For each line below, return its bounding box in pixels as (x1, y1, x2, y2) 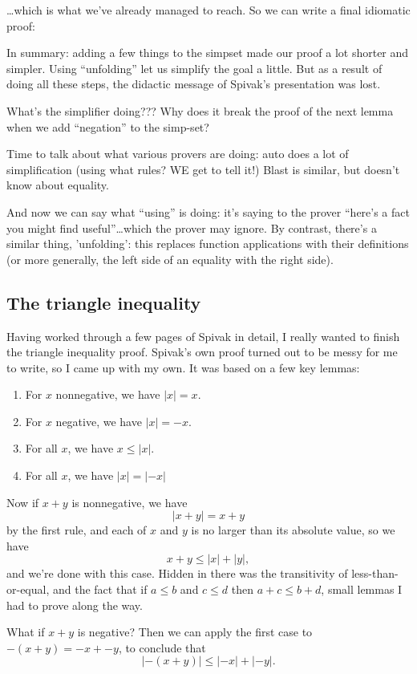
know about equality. (6, 177, 109, 193)
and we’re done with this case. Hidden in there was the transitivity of (6, 565, 348, 582)
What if (6, 623, 45, 640)
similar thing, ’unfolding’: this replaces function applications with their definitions (6, 235, 409, 252)
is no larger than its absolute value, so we (191, 522, 395, 538)
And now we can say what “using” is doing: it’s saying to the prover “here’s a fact (6, 203, 410, 220)
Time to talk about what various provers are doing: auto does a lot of (6, 145, 349, 162)
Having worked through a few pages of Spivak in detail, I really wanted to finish (6, 327, 400, 344)
